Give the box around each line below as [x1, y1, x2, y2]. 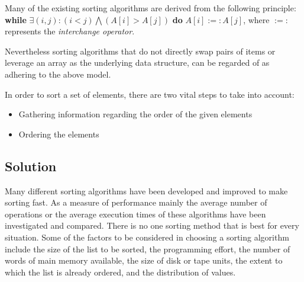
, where [243, 13, 270, 25]
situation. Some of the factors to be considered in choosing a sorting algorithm [5, 230, 289, 243]
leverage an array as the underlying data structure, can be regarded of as [5, 56, 270, 69]
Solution [5, 156, 57, 175]
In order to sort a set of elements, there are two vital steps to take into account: [5, 88, 295, 100]
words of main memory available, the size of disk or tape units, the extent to [5, 254, 283, 267]
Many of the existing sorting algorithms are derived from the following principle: [5, 2, 296, 14]
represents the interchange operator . [5, 25, 135, 37]
